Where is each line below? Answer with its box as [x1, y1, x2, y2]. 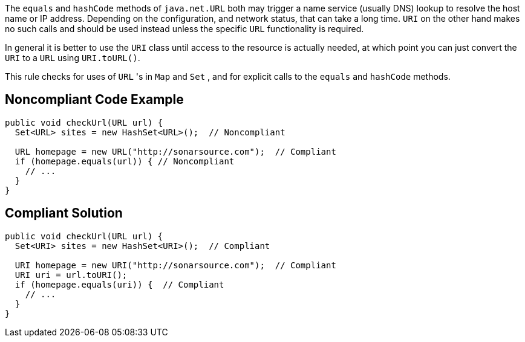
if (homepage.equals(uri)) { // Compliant [15, 279, 224, 289]
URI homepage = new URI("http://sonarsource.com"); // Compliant [15, 260, 336, 270]
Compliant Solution [5, 205, 123, 221]
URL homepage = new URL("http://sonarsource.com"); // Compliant [15, 146, 336, 156]
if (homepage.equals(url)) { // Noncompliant [15, 156, 235, 166]
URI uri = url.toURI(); [15, 269, 128, 280]
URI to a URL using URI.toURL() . [5, 53, 140, 63]
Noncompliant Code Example [5, 92, 184, 108]
